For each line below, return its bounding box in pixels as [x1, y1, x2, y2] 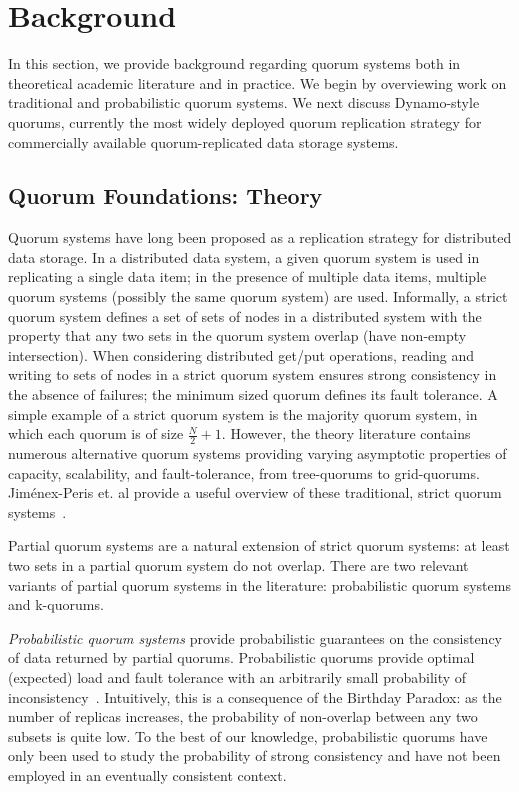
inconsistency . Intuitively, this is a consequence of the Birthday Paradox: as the [8, 686, 502, 707]
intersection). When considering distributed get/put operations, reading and [8, 344, 475, 365]
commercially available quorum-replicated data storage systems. [8, 131, 399, 152]
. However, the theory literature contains [221, 423, 471, 444]
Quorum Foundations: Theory [8, 180, 323, 211]
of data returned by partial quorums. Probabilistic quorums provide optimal [8, 647, 475, 668]
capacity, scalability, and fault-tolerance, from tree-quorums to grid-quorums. [8, 462, 480, 483]
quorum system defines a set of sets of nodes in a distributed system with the [8, 305, 482, 326]
